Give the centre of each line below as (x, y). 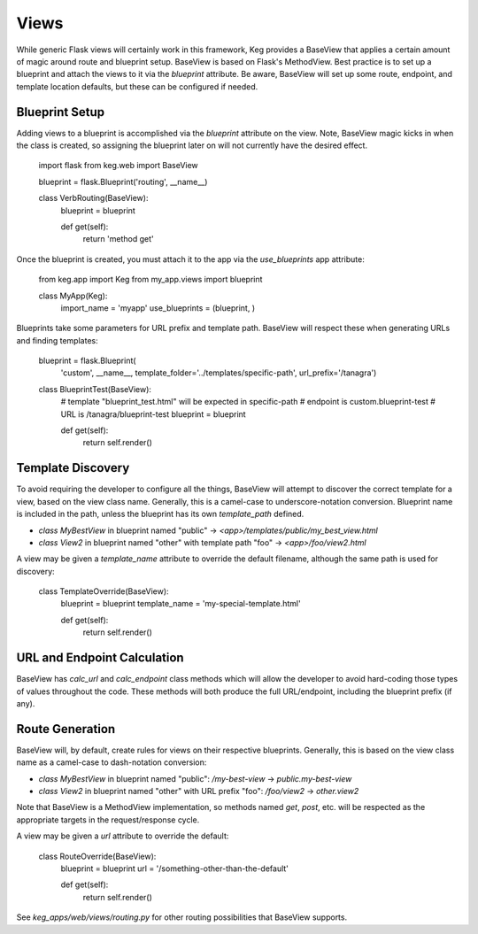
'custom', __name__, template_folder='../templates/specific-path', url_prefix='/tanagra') (219, 373)
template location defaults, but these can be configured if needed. (137, 86)
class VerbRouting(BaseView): (93, 198)
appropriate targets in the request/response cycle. (108, 820)
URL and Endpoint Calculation (100, 658)
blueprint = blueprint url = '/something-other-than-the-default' (175, 868)
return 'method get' (118, 239)
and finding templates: (57, 340)
